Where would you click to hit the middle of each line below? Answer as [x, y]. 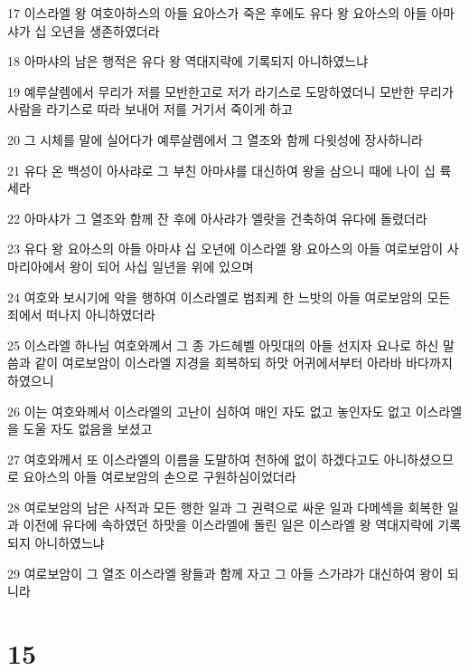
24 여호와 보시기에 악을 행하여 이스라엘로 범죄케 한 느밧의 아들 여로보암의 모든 [229, 297]
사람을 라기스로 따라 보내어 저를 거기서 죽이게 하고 [150, 109]
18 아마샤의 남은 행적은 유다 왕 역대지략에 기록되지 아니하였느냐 [188, 61]
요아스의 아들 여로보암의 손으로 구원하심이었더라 [159, 477]
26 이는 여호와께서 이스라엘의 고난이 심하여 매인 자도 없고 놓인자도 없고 [210, 411]
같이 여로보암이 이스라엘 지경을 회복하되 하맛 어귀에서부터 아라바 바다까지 [244, 363]
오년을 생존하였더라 [105, 30]
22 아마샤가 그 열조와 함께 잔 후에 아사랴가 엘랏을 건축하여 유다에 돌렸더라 [217, 218]
